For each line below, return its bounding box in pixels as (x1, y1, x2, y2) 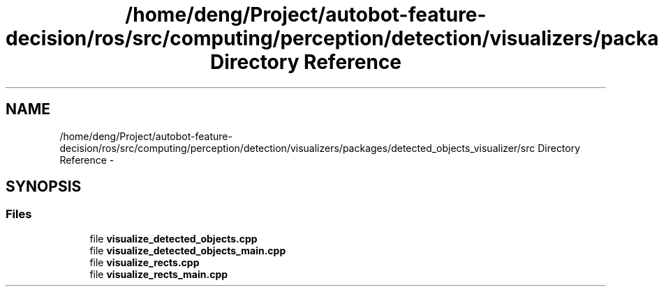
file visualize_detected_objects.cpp (89, 232, 258, 245)
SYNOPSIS (6, 178, 82, 196)
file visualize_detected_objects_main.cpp (89, 244, 286, 256)
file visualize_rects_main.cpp (89, 268, 228, 280)
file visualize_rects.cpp (89, 256, 200, 268)
